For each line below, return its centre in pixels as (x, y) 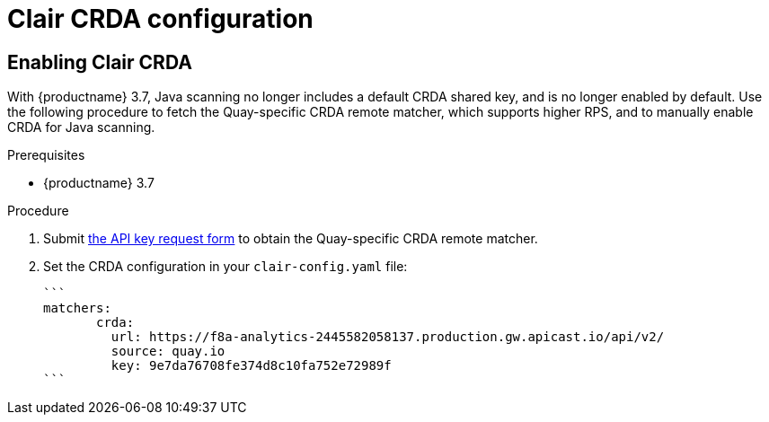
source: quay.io (168, 352)
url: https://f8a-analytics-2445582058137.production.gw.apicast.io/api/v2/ (388, 337)
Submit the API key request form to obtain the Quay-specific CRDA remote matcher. (291, 239)
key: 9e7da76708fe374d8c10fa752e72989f (251, 366)
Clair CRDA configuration (160, 19)
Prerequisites (46, 155)
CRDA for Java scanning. (81, 127)
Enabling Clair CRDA (100, 62)
